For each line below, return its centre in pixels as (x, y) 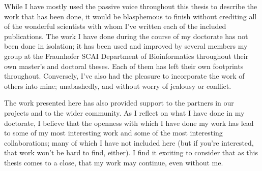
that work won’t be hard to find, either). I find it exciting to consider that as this (131, 152)
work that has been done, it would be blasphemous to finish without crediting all (130, 16)
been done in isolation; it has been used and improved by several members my (126, 46)
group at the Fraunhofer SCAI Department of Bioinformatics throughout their (126, 56)
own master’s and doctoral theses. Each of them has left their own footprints (124, 66)
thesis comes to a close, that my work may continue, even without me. (114, 162)
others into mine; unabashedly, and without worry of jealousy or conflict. (118, 85)
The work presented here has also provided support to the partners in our (119, 103)
